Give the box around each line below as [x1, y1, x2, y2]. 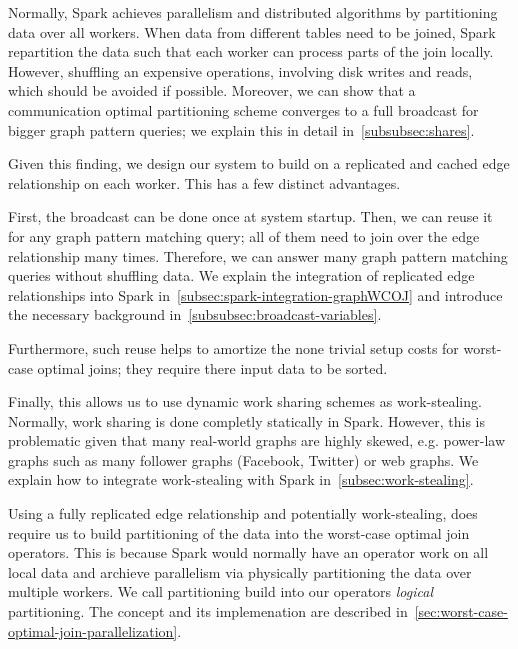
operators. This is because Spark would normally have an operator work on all [8, 542, 489, 563]
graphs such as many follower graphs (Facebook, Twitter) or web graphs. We [8, 449, 479, 470]
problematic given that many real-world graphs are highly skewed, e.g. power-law [8, 430, 505, 451]
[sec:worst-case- [414, 601, 508, 622]
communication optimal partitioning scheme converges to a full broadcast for [8, 99, 479, 120]
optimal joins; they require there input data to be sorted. [37, 357, 388, 378]
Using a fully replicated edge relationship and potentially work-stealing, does [8, 503, 478, 524]
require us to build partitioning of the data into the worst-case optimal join [8, 522, 470, 543]
